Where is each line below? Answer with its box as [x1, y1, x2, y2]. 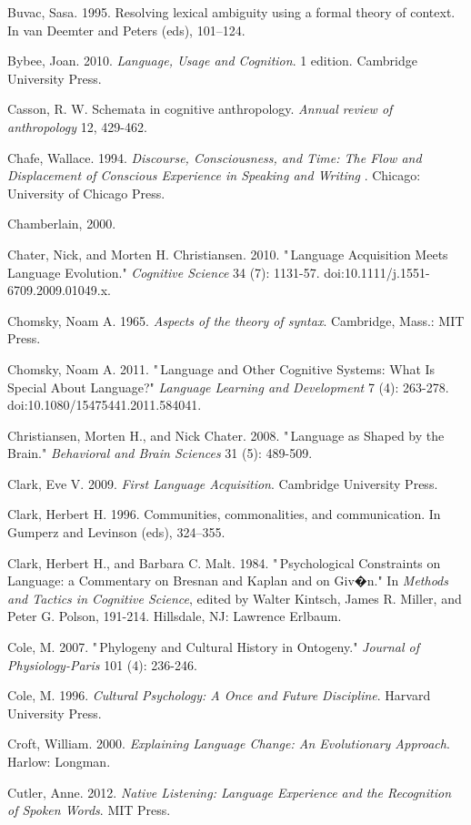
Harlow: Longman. [7, 752, 111, 770]
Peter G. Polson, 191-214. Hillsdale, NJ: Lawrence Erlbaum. [7, 606, 342, 626]
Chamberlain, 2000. [7, 214, 116, 233]
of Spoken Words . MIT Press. [7, 800, 171, 820]
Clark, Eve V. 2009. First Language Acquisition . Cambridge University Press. [7, 474, 438, 493]
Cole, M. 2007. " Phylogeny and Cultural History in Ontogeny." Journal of [7, 637, 420, 657]
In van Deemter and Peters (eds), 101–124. [7, 20, 246, 39]
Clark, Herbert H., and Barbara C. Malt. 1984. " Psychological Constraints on [7, 553, 441, 572]
